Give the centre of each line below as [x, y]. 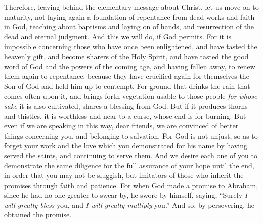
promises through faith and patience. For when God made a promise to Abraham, [131, 185]
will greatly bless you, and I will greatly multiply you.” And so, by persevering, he [129, 205]
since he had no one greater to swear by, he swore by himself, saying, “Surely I [126, 195]
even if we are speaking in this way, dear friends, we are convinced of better [121, 126]
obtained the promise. [38, 215]
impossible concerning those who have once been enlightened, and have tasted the [131, 46]
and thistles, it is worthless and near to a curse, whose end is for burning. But [125, 116]
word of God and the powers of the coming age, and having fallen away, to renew [130, 66]
